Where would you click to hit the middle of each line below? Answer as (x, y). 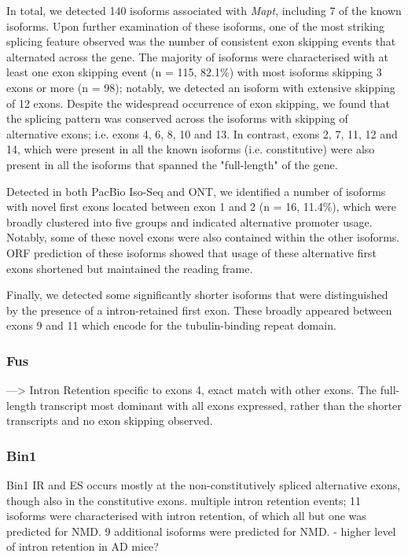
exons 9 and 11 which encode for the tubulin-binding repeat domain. (171, 325)
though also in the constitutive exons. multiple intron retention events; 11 (184, 500)
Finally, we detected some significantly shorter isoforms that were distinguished (197, 295)
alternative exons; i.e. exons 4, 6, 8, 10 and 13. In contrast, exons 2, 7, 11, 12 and (202, 133)
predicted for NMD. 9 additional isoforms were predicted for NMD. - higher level (201, 531)
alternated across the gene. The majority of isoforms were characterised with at (197, 56)
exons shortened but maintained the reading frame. (130, 268)
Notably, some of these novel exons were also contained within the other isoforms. (203, 237)
